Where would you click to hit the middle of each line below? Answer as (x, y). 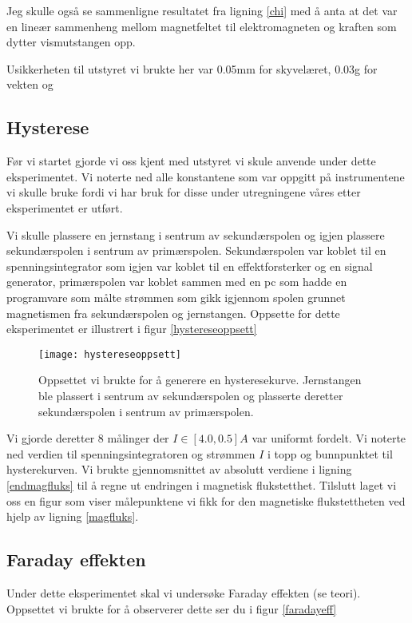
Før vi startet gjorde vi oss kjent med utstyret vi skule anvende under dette (191, 161)
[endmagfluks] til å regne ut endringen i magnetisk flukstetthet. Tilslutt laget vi (202, 484)
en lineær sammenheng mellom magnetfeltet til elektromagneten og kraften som (202, 26)
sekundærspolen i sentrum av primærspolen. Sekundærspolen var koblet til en (196, 250)
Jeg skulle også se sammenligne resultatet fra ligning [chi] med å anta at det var (202, 10)
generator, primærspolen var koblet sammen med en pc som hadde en (177, 282)
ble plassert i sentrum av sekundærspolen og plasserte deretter (191, 395)
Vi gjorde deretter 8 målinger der (88, 438)
